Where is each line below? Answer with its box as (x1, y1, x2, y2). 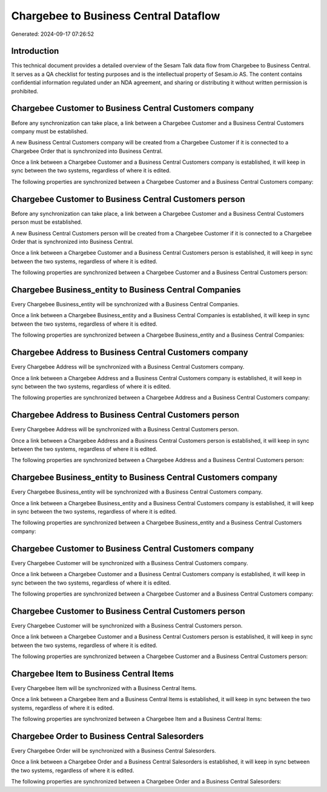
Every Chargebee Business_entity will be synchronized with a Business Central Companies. (11, 301, 239, 308)
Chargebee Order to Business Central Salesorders (11, 731, 204, 741)
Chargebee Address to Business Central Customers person (11, 410, 240, 420)
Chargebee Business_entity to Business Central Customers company (11, 472, 278, 483)
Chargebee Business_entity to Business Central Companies (11, 284, 242, 295)
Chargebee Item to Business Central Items (11, 668, 174, 679)
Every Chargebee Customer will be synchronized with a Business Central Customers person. (11, 622, 243, 629)
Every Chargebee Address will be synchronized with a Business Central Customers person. (11, 426, 239, 433)
